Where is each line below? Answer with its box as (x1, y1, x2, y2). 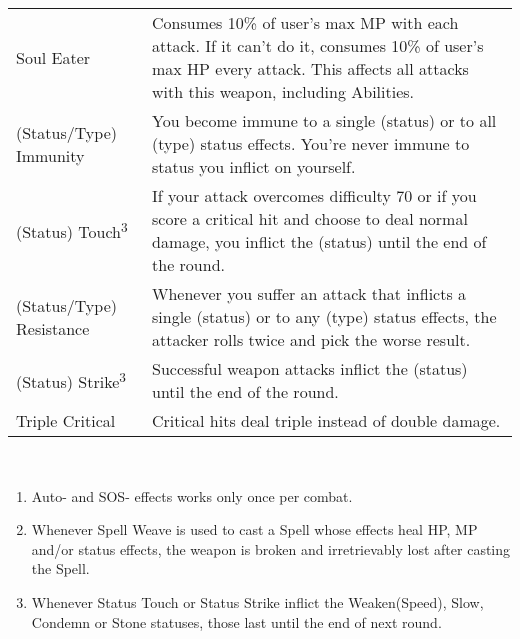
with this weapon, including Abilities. (152, 80, 415, 103)
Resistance (16, 316, 90, 340)
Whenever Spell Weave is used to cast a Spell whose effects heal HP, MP (31, 519, 478, 540)
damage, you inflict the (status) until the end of (152, 230, 487, 253)
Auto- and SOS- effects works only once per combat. (31, 485, 353, 506)
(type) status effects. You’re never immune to (152, 132, 470, 155)
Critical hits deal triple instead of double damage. (152, 409, 501, 432)
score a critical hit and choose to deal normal (152, 207, 468, 230)
